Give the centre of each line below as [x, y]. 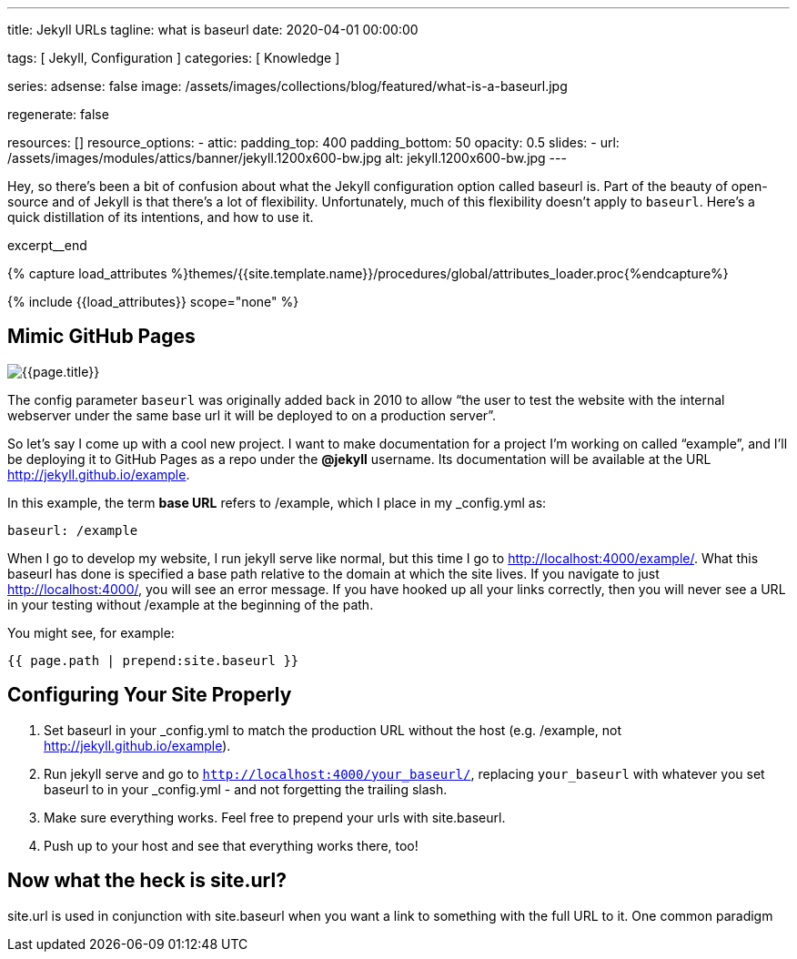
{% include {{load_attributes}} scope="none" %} [153, 302]
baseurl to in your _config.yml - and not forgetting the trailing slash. [246, 789]
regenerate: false [58, 114]
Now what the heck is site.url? [147, 881]
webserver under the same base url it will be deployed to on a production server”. [252, 415]
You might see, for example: [91, 632]
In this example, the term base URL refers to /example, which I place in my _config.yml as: [277, 502]
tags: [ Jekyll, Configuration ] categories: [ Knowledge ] [174, 58]
